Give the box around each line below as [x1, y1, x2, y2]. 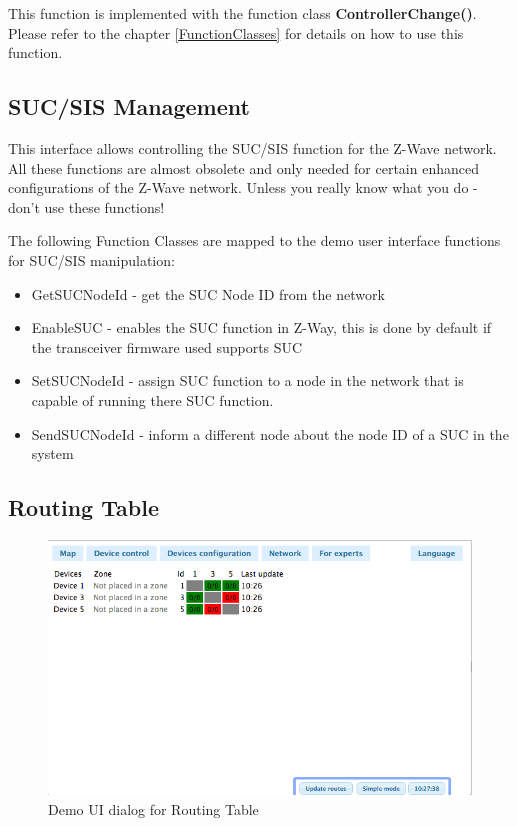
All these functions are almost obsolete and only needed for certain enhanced [8, 157, 479, 178]
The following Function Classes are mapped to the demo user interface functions [8, 230, 501, 251]
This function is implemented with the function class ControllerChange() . [8, 3, 477, 23]
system [31, 443, 74, 464]
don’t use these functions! [8, 196, 165, 217]
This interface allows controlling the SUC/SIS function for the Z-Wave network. [8, 137, 497, 158]
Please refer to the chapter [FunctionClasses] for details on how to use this [8, 22, 464, 43]
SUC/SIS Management [8, 91, 250, 122]
